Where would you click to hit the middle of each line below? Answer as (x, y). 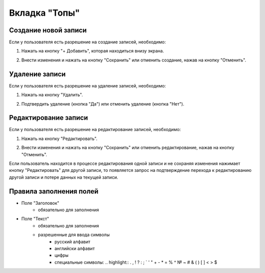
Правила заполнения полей (54, 191)
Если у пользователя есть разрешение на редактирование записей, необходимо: (95, 130)
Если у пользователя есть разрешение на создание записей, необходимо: (88, 42)
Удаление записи (37, 74)
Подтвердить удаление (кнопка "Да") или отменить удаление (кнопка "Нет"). (103, 104)
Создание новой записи (48, 30)
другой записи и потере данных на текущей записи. (64, 177)
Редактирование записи (49, 118)
